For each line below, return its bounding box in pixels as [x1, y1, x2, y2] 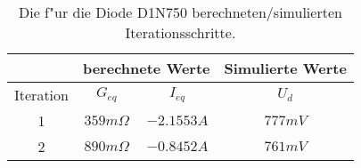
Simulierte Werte [224, 58, 347, 78]
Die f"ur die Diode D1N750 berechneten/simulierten [19, 2, 342, 22]
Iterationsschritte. [125, 22, 236, 43]
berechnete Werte [82, 58, 210, 78]
